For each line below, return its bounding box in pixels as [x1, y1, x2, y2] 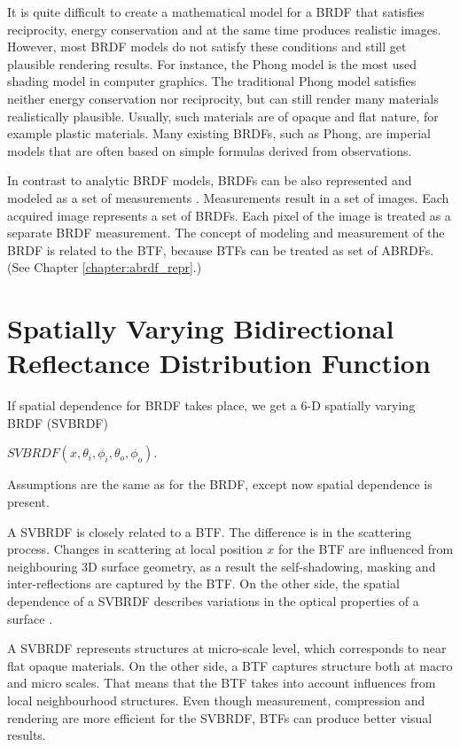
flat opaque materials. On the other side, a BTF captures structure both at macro [7, 656, 453, 674]
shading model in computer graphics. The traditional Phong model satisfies [7, 72, 417, 90]
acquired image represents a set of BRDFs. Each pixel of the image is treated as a [7, 206, 451, 224]
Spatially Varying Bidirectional [7, 310, 394, 346]
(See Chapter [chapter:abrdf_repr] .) [7, 258, 202, 276]
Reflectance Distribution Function [7, 345, 431, 381]
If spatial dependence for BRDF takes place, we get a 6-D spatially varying [7, 396, 416, 415]
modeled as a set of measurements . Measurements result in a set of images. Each [7, 188, 449, 206]
